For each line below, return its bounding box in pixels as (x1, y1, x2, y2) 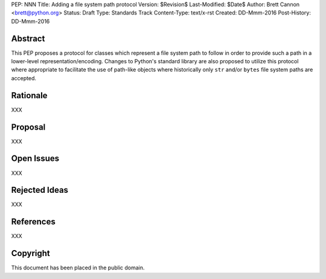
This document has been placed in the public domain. (11, 264, 145, 271)
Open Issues (11, 154, 60, 164)
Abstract (11, 33, 45, 43)
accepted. (11, 74, 36, 81)
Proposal (11, 122, 46, 132)
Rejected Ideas (11, 185, 69, 195)
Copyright (11, 248, 51, 259)
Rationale (11, 90, 48, 101)
